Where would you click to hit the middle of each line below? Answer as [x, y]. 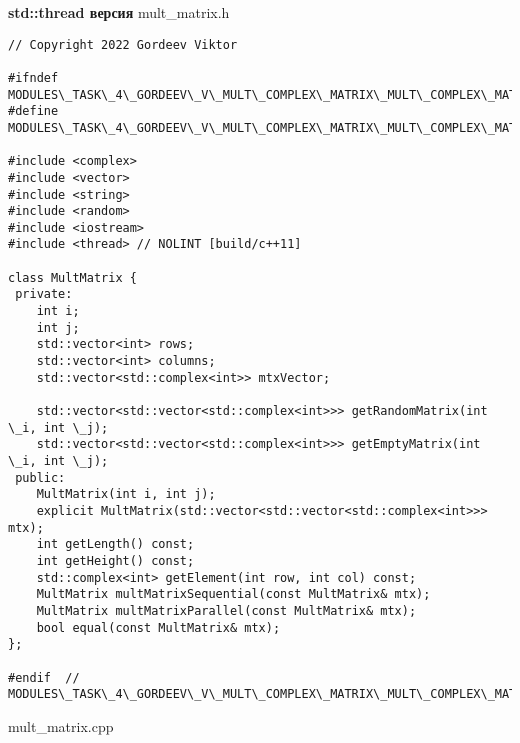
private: [44, 294]
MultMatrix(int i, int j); [126, 494]
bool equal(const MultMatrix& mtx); [158, 627]
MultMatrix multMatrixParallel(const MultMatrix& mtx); [226, 610]
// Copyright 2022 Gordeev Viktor [123, 44]
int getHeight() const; [115, 560]
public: [40, 477]
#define [33, 111]
